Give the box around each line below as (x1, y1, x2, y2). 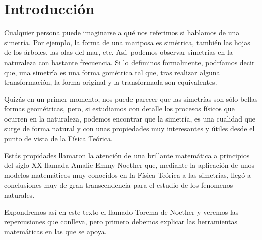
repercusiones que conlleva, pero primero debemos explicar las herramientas (4, 216, 238, 227)
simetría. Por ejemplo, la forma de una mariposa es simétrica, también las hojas (4, 37, 250, 47)
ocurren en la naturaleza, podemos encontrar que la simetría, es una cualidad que (4, 113, 256, 124)
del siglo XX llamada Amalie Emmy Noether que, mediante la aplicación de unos (4, 160, 254, 170)
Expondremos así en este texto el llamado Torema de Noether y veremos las (4, 206, 239, 217)
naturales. (4, 190, 35, 200)
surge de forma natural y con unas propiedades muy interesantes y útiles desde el (4, 123, 255, 134)
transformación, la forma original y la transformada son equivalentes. (4, 77, 217, 87)
